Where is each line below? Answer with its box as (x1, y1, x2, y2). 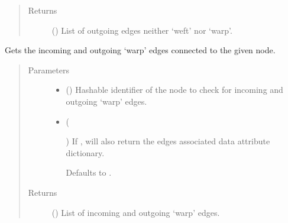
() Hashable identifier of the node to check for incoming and (66, 83, 283, 96)
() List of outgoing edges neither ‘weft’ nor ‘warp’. (51, 24, 232, 36)
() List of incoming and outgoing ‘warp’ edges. (51, 206, 220, 218)
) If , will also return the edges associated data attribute (66, 135, 270, 147)
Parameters (28, 63, 69, 76)
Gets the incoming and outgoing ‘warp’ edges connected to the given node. (5, 44, 276, 56)
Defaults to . (66, 166, 112, 179)
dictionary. (66, 146, 105, 159)
